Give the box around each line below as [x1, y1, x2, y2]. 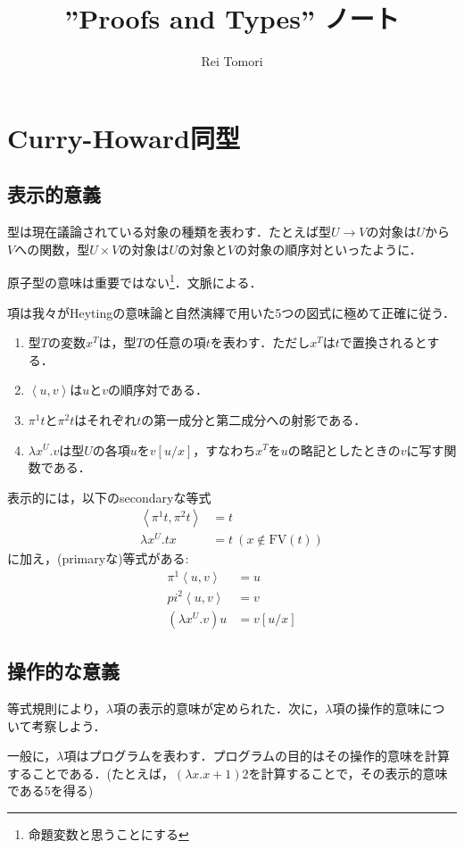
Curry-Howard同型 [7, 119, 241, 155]
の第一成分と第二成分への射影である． [141, 410, 367, 429]
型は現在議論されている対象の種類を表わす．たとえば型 [7, 222, 332, 241]
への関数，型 [14, 239, 90, 258]
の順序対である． [108, 380, 208, 399]
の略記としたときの [287, 440, 401, 459]
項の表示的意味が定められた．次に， [112, 698, 326, 717]
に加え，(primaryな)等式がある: [7, 549, 189, 568]
